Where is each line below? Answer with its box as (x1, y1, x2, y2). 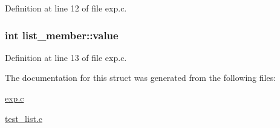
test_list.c (5, 112, 42, 124)
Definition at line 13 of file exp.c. (5, 51, 127, 63)
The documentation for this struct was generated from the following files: (5, 71, 276, 84)
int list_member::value (5, 27, 119, 42)
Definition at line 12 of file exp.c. (5, 2, 127, 14)
